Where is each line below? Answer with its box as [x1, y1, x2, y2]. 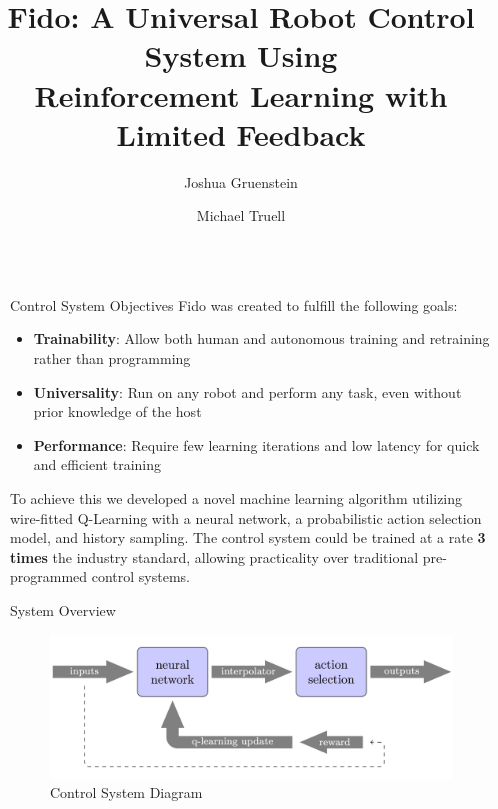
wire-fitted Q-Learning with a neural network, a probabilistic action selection [10, 507, 482, 528]
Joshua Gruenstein [184, 171, 298, 192]
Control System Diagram [50, 782, 203, 803]
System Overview [10, 600, 116, 620]
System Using [144, 35, 338, 76]
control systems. [91, 566, 190, 587]
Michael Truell [196, 205, 286, 226]
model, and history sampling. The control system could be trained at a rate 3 [10, 527, 486, 548]
